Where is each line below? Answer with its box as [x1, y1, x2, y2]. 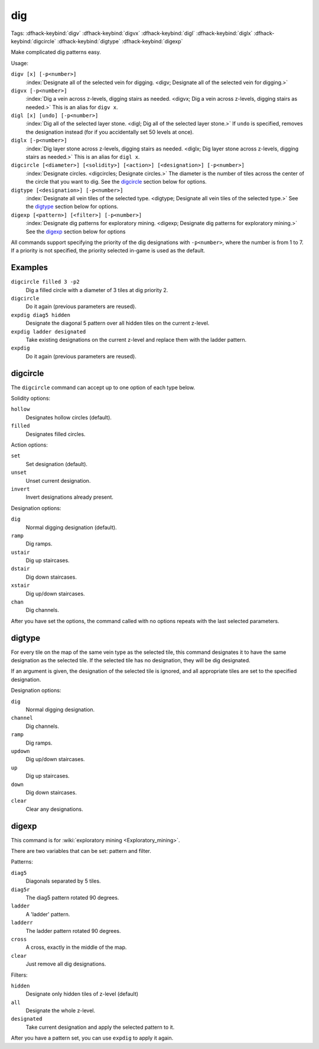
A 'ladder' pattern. [25, 910, 70, 918]
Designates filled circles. [25, 430, 86, 438]
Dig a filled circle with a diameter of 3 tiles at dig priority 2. [25, 286, 168, 293]
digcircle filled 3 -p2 [11, 278, 80, 285]
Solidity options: [11, 394, 50, 402]
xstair [11, 582, 30, 589]
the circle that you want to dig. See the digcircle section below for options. [25, 178, 207, 185]
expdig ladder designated [11, 328, 86, 335]
